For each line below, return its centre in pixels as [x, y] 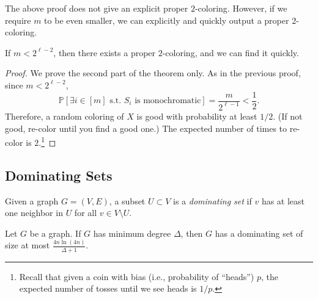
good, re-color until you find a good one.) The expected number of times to [146, 128]
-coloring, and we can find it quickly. [231, 52]
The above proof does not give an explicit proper [97, 8]
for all [86, 213]
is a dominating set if [213, 200]
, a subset [127, 200]
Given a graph [32, 200]
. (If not [288, 116]
